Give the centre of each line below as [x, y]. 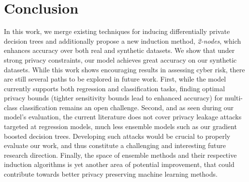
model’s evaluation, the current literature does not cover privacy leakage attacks [123, 117]
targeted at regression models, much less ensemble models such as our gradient [120, 126]
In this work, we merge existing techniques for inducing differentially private [117, 31]
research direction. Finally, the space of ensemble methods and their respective [120, 155]
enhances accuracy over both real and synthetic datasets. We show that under [119, 50]
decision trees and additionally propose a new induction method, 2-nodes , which [123, 41]
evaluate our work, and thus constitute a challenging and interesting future [115, 145]
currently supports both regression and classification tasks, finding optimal [115, 88]
